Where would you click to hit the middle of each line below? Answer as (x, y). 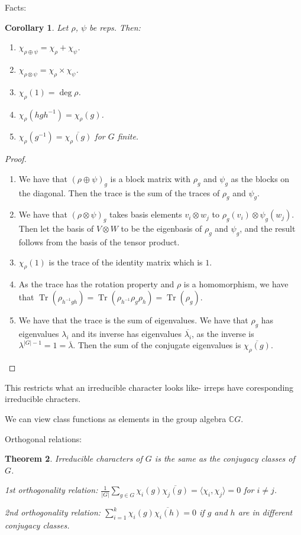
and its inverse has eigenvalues (127, 333)
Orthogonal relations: (43, 438)
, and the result (268, 228)
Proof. (16, 159)
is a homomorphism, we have (236, 284)
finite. (128, 136)
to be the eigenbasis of (161, 228)
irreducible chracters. (43, 399)
